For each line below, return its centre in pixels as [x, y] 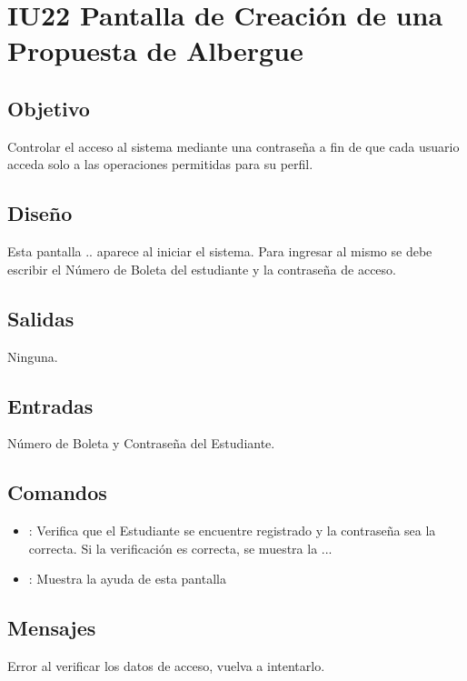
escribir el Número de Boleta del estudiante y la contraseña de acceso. [202, 269]
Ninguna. [33, 356]
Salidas [41, 318]
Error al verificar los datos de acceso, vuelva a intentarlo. [166, 666]
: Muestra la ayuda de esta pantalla [127, 579]
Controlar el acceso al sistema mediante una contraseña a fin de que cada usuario [233, 146]
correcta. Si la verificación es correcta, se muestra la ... [180, 548]
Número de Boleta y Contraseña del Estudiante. [141, 443]
